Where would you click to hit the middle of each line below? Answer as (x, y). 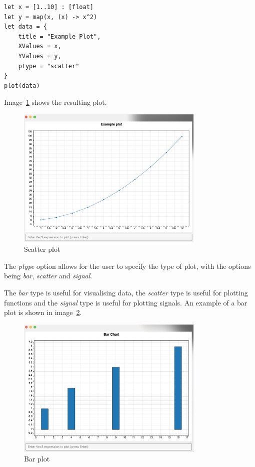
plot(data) (22, 86)
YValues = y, (40, 56)
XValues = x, (40, 46)
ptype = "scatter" (49, 66)
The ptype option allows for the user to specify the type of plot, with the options (127, 266)
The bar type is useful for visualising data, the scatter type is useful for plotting (126, 293)
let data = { (25, 27)
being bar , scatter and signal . (48, 276)
